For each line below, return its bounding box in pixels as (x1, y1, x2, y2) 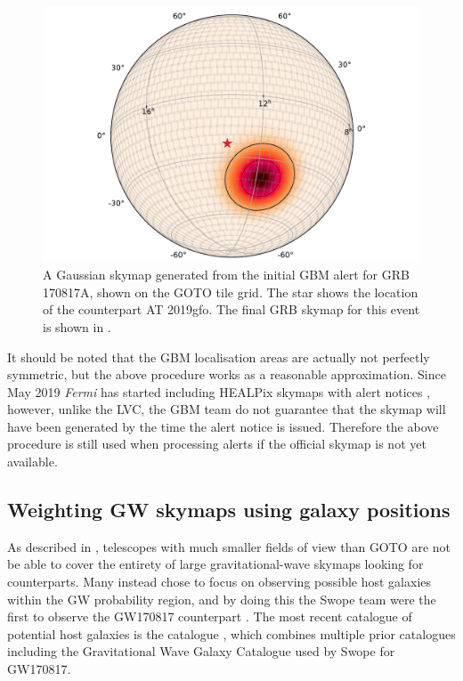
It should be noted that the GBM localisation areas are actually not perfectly (7, 347, 430, 366)
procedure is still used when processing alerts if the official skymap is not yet (7, 434, 426, 453)
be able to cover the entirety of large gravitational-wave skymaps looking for (7, 555, 424, 573)
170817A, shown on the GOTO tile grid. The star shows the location (43, 282, 418, 301)
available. (7, 452, 58, 471)
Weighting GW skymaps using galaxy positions (7, 496, 451, 523)
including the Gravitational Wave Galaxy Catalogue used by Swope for (7, 642, 395, 661)
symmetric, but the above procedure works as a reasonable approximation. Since (7, 365, 446, 384)
